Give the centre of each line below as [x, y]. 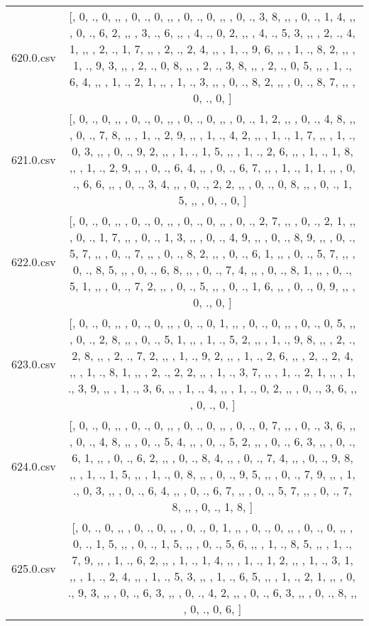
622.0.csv [34, 261]
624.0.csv [34, 466]
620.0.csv [34, 57]
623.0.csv [34, 363]
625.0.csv [34, 568]
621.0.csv [34, 159]
